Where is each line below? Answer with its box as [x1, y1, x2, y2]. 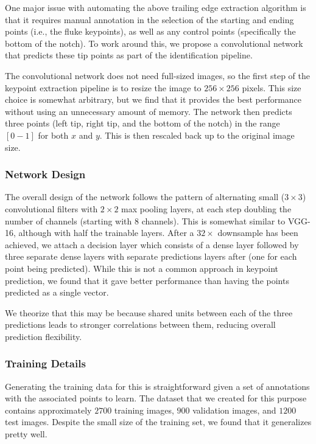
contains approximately [5, 403, 92, 416]
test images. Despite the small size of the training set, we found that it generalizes [5, 415, 312, 428]
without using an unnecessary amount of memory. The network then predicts [5, 105, 292, 117]
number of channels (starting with [5, 214, 132, 227]
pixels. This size [242, 81, 301, 94]
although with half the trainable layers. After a [18, 226, 194, 239]
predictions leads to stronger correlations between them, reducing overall [5, 318, 276, 331]
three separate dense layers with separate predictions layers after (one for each [5, 250, 297, 263]
